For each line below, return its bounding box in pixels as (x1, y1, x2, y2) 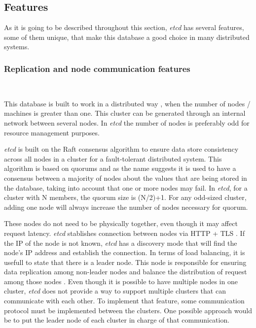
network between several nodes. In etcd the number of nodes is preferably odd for (4, 117, 250, 128)
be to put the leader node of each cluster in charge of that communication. (4, 315, 230, 325)
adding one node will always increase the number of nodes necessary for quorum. (4, 201, 248, 212)
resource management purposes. (4, 127, 100, 137)
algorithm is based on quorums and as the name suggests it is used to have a (4, 163, 236, 173)
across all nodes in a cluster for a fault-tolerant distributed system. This (4, 153, 222, 164)
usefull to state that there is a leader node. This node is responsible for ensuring (4, 257, 247, 267)
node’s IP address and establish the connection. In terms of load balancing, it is (4, 247, 245, 258)
